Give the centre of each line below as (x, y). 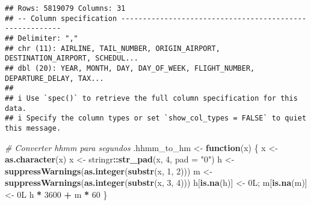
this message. (33, 128)
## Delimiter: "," (42, 38)
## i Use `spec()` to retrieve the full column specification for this (151, 98)
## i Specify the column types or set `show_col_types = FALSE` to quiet (156, 118)
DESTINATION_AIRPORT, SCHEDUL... (72, 58)
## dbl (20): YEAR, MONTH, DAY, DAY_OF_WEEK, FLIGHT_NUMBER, (130, 68)
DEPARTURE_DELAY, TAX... (54, 78)
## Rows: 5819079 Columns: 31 (65, 8)
